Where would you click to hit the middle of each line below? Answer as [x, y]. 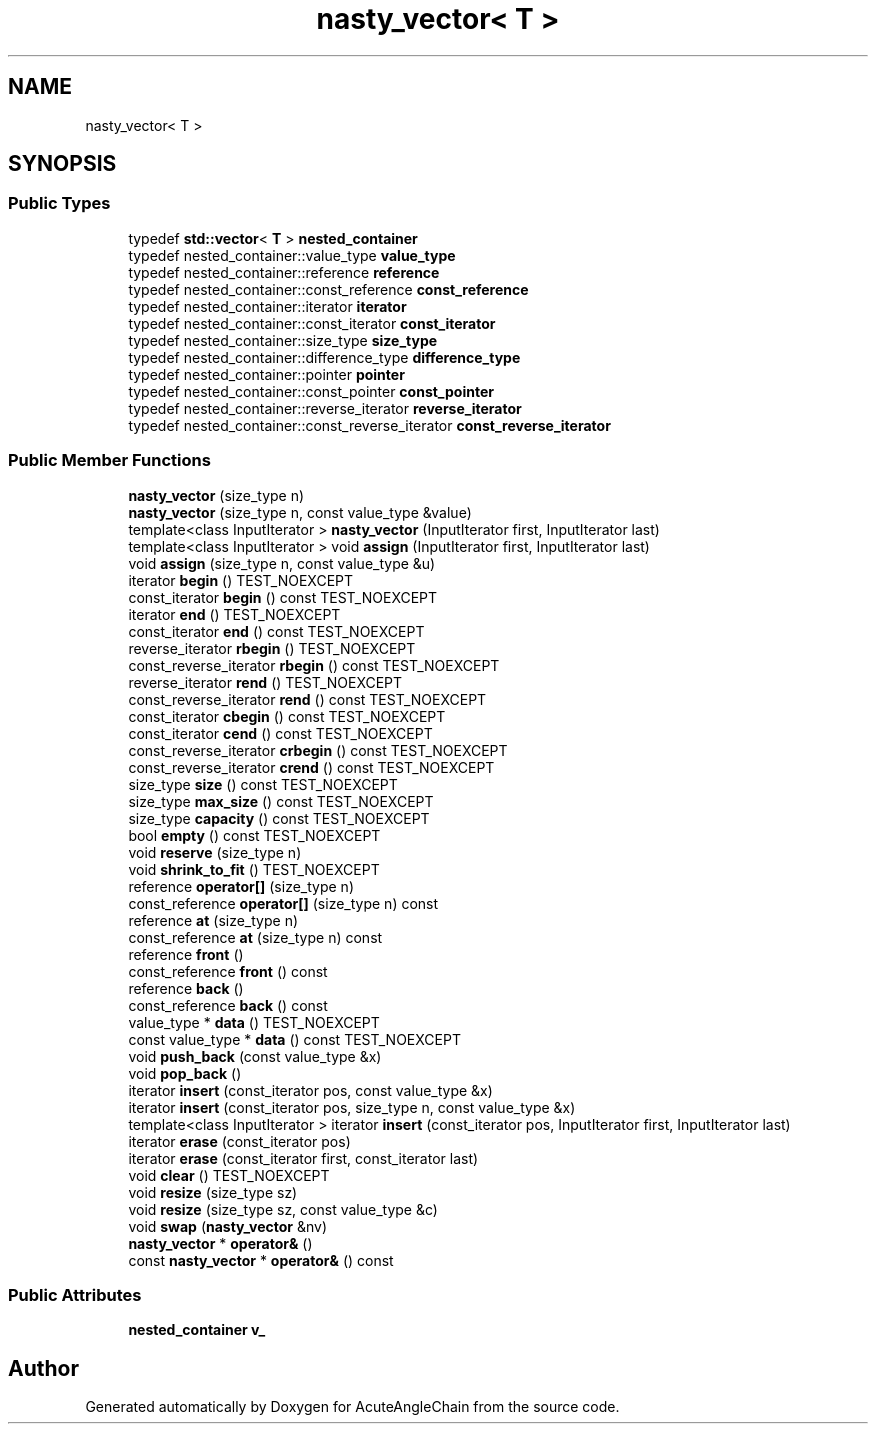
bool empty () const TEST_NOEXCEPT [254, 835]
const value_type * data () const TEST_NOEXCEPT [294, 1039]
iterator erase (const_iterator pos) [239, 1141]
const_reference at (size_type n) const [255, 937]
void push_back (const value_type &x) [255, 1056]
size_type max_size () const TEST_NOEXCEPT [281, 801]
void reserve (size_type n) [215, 852]
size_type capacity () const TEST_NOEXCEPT [279, 818]
